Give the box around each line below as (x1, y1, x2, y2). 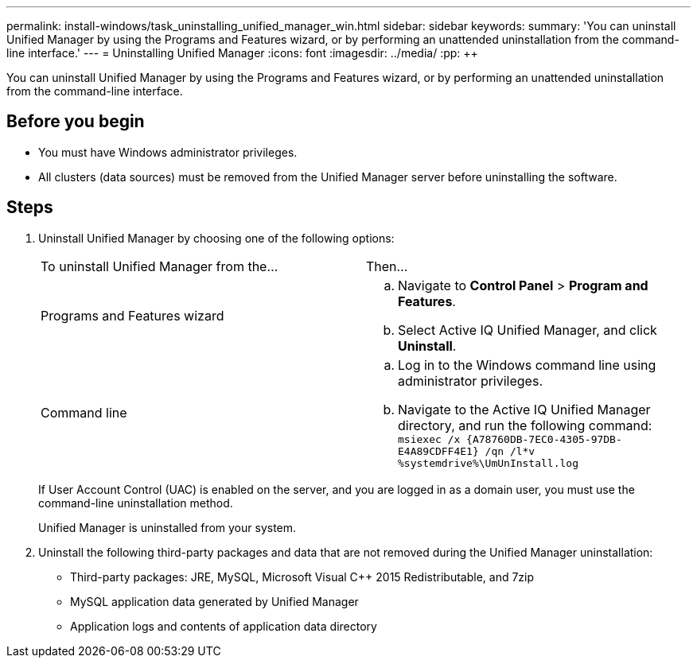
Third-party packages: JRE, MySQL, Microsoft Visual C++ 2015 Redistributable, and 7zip (70, 569, 535, 584)
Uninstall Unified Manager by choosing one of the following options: (38, 231, 395, 245)
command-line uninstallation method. (38, 495, 233, 510)
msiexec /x (398, 433, 461, 445)
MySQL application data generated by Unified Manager (70, 594, 359, 608)
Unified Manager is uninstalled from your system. (38, 520, 297, 534)
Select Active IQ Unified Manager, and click (398, 321, 657, 338)
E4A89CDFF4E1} (398, 445, 479, 457)
